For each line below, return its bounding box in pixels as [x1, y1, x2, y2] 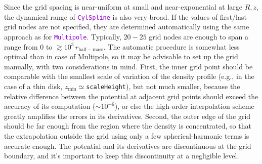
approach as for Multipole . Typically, [4, 31, 121, 42]
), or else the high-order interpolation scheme [114, 101, 254, 111]
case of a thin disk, [4, 80, 63, 91]
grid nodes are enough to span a [149, 31, 248, 42]
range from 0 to [4, 41, 53, 52]
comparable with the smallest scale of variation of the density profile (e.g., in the [4, 71, 254, 81]
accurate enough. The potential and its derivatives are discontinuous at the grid [4, 140, 251, 151]
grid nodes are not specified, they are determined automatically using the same [4, 21, 249, 32]
